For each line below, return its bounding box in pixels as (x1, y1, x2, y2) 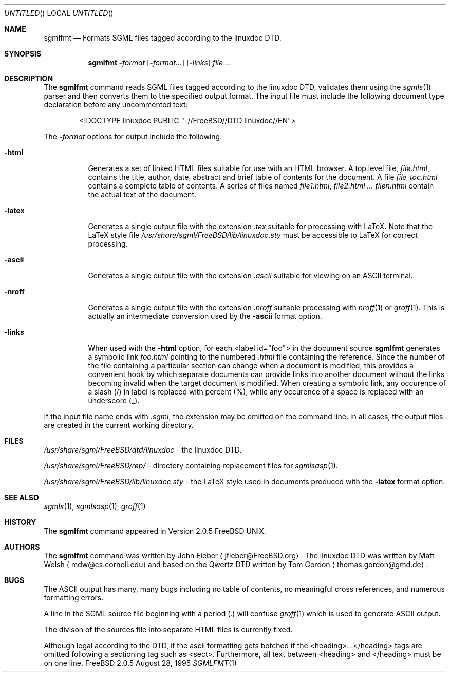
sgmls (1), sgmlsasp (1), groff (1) (44, 502, 146, 511)
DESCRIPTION (4, 74, 53, 83)
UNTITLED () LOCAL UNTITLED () (4, 9, 114, 17)
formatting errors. (44, 593, 104, 602)
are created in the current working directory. (44, 421, 194, 429)
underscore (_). (88, 396, 140, 405)
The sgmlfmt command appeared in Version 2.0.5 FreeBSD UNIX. (44, 527, 266, 535)
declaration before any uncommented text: (44, 100, 188, 109)
